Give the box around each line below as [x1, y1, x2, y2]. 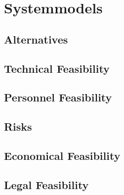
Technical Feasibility [4, 60, 110, 76]
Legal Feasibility [4, 177, 89, 192]
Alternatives [4, 31, 68, 47]
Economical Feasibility [4, 147, 121, 163]
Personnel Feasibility [4, 90, 112, 105]
